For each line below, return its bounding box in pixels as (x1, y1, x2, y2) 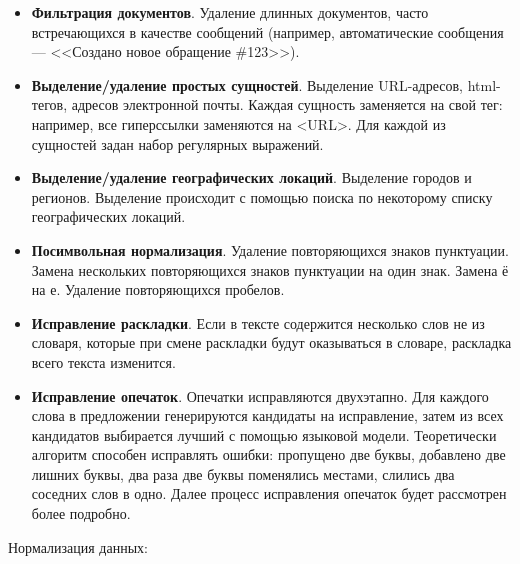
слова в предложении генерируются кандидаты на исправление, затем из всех (31, 405, 504, 426)
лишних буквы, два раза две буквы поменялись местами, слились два (31, 463, 455, 484)
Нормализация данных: (8, 536, 148, 557)
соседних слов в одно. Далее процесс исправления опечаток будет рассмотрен (31, 483, 507, 504)
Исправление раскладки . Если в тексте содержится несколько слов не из (31, 312, 485, 333)
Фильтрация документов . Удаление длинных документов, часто (31, 2, 429, 22)
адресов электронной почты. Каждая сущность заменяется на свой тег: (71, 94, 503, 115)
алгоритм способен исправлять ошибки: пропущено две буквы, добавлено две (31, 444, 506, 465)
